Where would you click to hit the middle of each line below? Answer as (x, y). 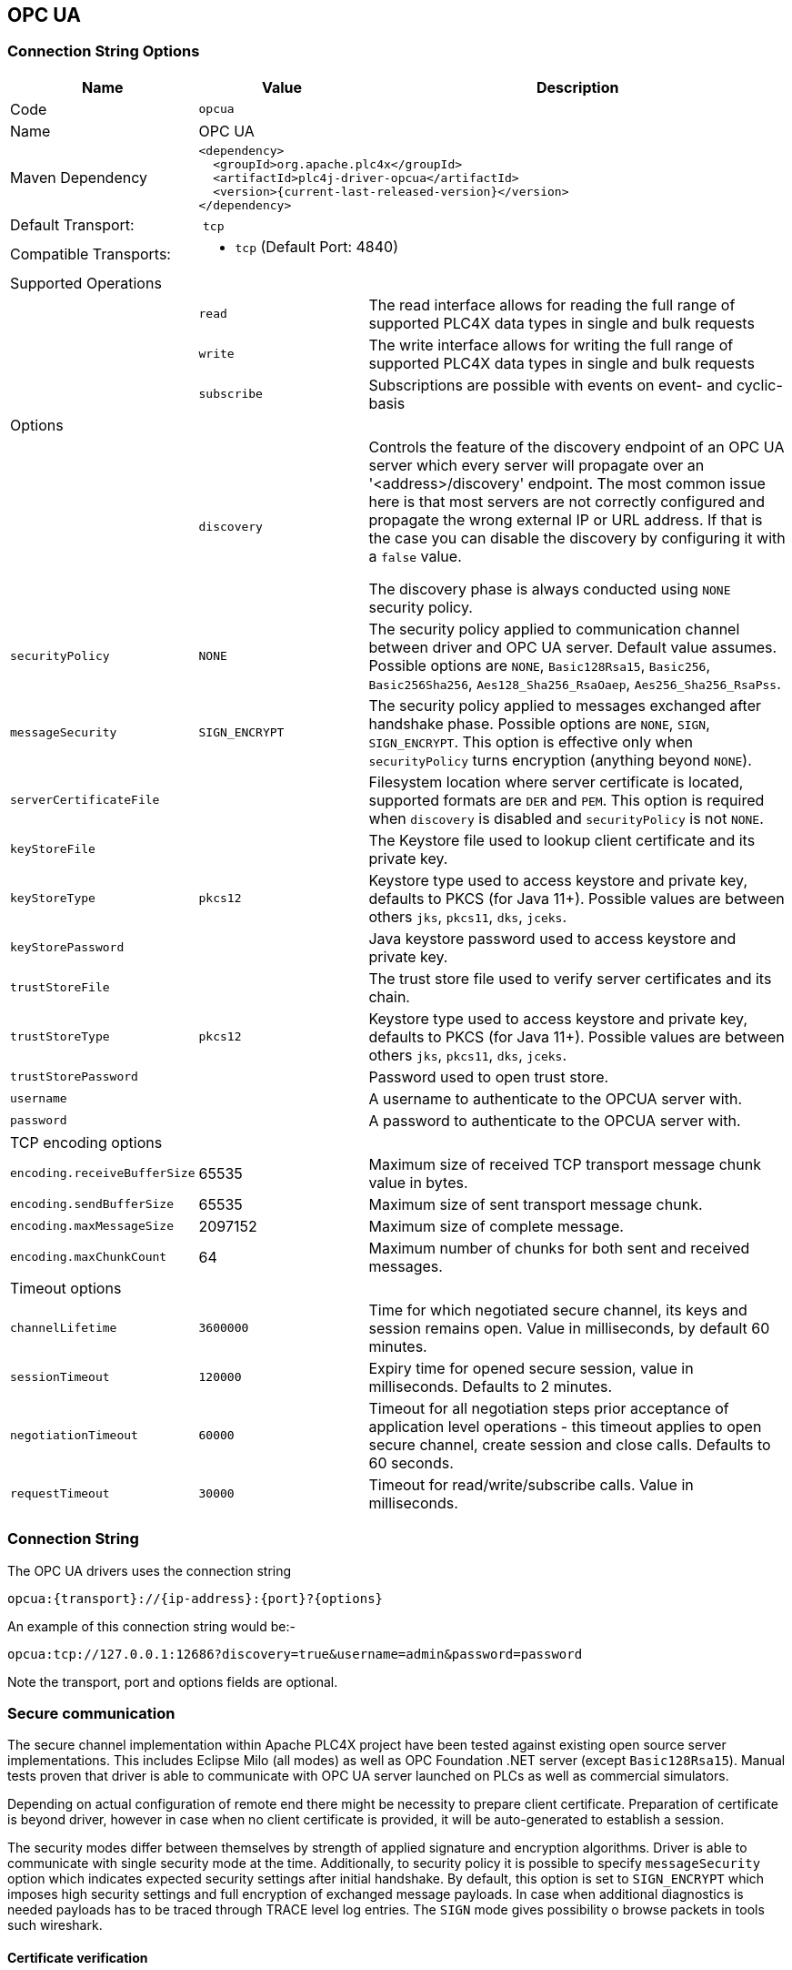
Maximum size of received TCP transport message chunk (565, 1164)
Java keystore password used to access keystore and (552, 938)
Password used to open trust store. (489, 1076)
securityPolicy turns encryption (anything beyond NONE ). (560, 760)
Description (578, 87)
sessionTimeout (60, 1377)
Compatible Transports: (90, 254)
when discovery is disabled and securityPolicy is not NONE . (566, 818)
